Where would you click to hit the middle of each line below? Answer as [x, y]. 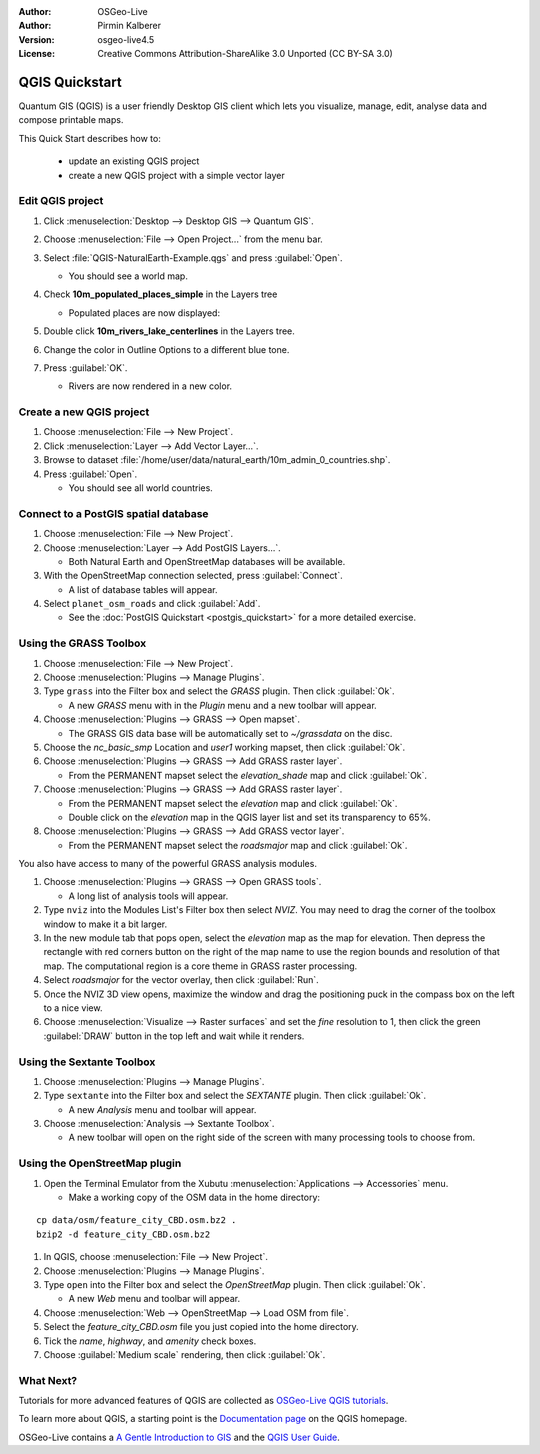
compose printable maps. [71, 120]
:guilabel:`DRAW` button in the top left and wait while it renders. [174, 1036]
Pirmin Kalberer [129, 26]
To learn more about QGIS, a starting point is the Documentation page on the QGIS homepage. [213, 1419]
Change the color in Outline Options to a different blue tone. [166, 349]
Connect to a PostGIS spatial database [113, 513]
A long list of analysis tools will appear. [148, 896]
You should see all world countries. [141, 488]
